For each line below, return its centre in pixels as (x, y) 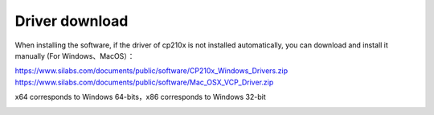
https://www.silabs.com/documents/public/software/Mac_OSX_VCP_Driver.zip (144, 82)
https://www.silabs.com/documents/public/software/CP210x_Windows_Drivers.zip (151, 71)
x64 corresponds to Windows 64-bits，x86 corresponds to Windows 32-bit (141, 97)
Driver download (72, 21)
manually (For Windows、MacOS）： (75, 55)
